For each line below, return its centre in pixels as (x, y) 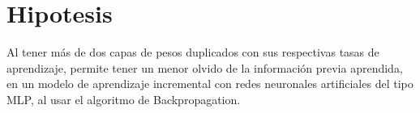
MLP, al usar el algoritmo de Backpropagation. (124, 99)
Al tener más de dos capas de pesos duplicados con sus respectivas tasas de (193, 52)
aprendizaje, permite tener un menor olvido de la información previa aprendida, (205, 67)
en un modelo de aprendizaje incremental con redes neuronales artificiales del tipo (210, 84)
